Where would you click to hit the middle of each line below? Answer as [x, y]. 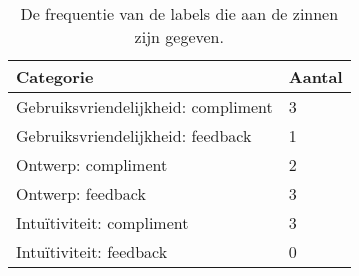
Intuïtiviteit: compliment [102, 222]
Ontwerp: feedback [81, 193]
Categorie [55, 76]
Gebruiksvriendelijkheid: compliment [144, 106]
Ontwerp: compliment [92, 164]
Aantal [315, 76]
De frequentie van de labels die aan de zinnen [179, 13]
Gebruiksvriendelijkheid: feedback [134, 135]
